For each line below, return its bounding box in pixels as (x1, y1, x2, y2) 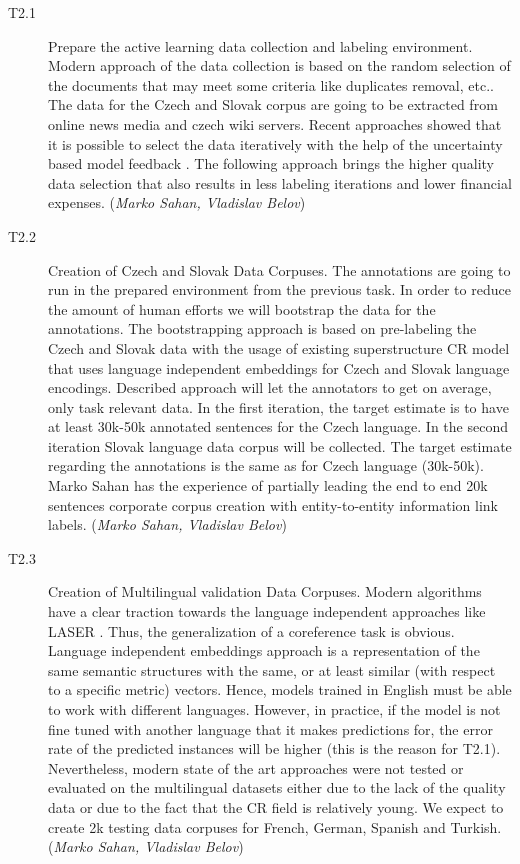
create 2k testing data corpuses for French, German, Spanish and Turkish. (48, 816, 502, 837)
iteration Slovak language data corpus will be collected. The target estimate (48, 435, 512, 456)
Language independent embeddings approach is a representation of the (48, 640, 480, 661)
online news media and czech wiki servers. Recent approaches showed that (48, 113, 502, 134)
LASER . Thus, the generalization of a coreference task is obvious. (48, 620, 455, 641)
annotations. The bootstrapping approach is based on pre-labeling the (48, 318, 477, 339)
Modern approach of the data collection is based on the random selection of (48, 55, 511, 76)
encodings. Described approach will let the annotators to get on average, (48, 377, 492, 398)
